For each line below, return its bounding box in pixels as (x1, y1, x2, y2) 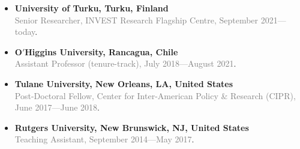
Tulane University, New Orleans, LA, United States (14, 77, 233, 90)
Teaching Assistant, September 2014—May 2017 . (14, 133, 194, 145)
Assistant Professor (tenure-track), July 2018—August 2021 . (14, 57, 236, 70)
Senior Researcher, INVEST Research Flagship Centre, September (14, 13, 259, 26)
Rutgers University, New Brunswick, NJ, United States (14, 121, 249, 133)
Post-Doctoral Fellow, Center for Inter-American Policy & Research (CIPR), (14, 89, 296, 102)
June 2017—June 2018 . (14, 101, 100, 114)
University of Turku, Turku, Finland (14, 2, 169, 14)
